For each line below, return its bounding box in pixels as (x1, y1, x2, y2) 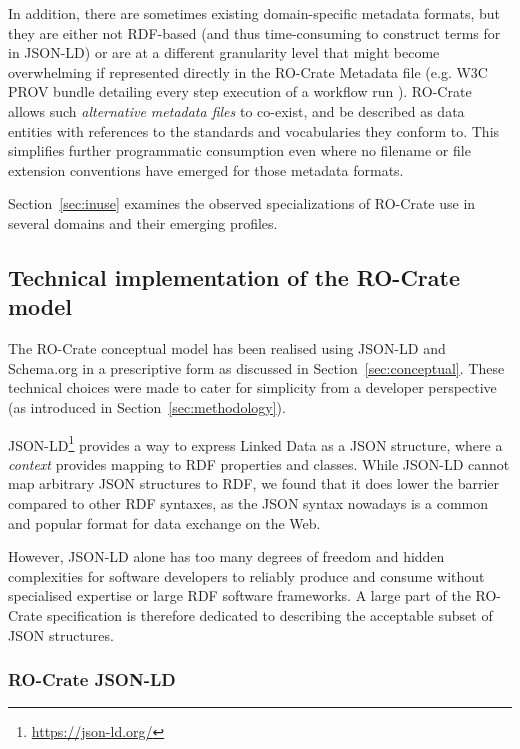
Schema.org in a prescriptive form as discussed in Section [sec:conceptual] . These (8, 357, 505, 378)
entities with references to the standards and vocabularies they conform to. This (8, 120, 500, 141)
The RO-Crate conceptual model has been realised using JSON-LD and (8, 338, 446, 359)
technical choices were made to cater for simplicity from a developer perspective (8, 377, 497, 398)
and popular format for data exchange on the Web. (8, 512, 321, 533)
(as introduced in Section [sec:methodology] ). (8, 396, 286, 417)
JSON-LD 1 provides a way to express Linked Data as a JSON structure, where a (8, 431, 503, 455)
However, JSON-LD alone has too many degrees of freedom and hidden (8, 546, 445, 567)
